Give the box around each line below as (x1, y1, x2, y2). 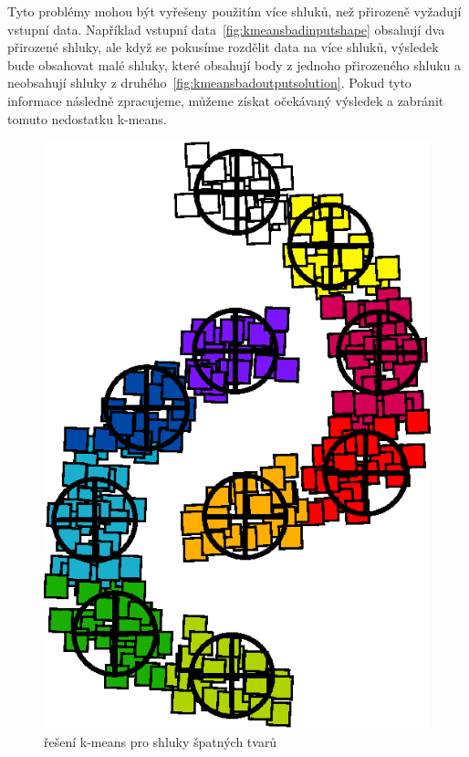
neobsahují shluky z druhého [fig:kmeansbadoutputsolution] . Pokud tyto (7, 73, 412, 92)
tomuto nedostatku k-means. (7, 109, 167, 128)
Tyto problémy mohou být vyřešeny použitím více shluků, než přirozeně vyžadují (7, 2, 462, 20)
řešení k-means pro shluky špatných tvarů (44, 731, 277, 751)
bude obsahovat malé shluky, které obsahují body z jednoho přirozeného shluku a (7, 55, 462, 74)
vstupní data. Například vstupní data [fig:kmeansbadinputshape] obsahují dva (7, 19, 445, 38)
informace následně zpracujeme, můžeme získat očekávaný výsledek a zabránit (7, 90, 444, 110)
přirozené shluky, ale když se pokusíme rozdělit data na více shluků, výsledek (7, 37, 439, 57)
